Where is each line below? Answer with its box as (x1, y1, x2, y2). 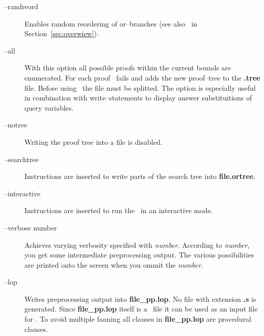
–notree (4, 119, 28, 130)
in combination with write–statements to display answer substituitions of (24, 92, 252, 103)
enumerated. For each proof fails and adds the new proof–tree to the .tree (24, 72, 260, 83)
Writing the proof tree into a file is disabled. (24, 136, 163, 147)
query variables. (24, 102, 74, 113)
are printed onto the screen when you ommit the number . (24, 259, 203, 270)
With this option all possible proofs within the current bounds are (24, 62, 231, 73)
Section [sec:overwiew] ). (24, 28, 99, 39)
